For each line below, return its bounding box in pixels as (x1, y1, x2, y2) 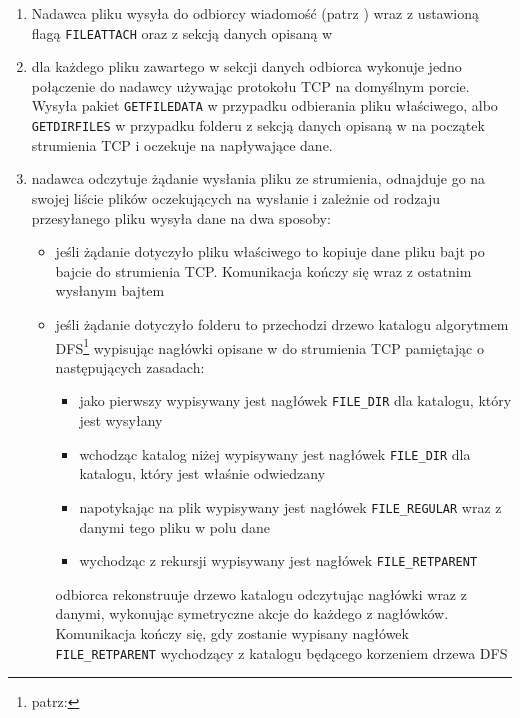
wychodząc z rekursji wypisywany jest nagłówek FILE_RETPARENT (79, 550, 478, 571)
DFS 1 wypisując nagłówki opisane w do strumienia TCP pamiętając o (55, 334, 484, 358)
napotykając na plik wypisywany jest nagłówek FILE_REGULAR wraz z (79, 496, 502, 517)
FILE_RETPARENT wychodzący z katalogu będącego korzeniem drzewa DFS (55, 642, 508, 663)
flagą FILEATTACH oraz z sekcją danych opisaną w (31, 22, 333, 43)
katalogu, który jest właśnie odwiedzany (79, 463, 326, 484)
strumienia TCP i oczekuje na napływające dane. (31, 134, 333, 155)
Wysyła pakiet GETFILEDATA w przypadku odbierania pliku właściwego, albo (31, 95, 498, 116)
